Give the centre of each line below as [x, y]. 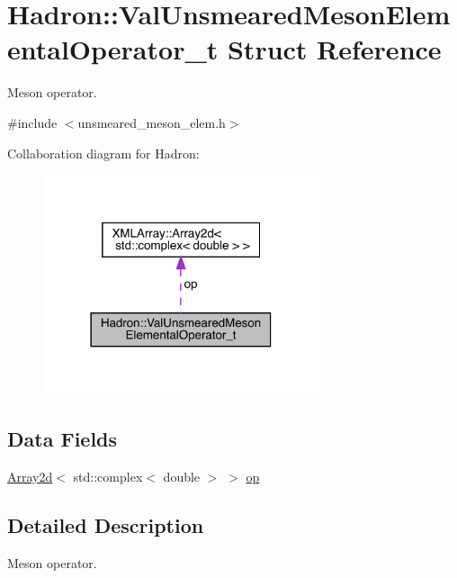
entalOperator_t [113, 49]
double [182, 477]
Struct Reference [334, 49]
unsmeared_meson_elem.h [152, 122]
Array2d [30, 477]
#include [32, 122]
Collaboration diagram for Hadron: [103, 153]
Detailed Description [106, 525]
